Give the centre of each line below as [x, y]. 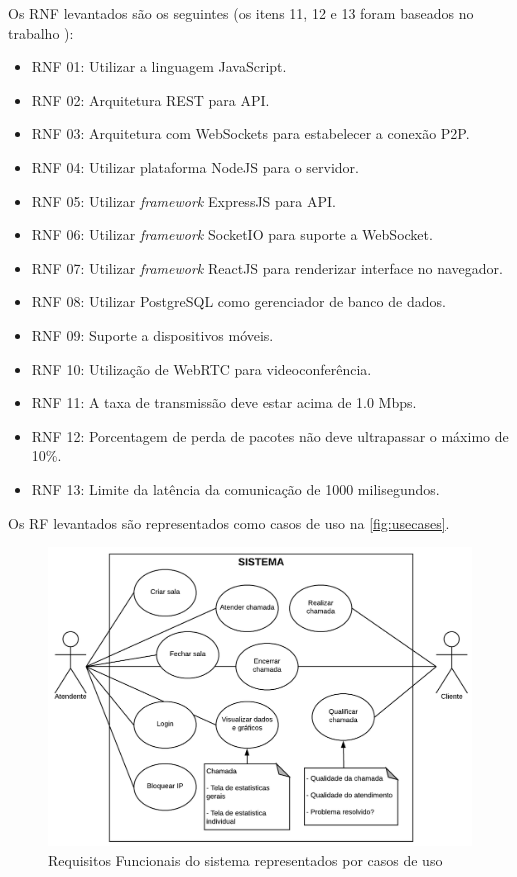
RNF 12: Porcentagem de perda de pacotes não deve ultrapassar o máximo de [270, 435]
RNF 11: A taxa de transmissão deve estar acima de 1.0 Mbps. [224, 402]
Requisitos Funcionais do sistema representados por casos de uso [245, 860]
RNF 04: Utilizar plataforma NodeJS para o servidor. [195, 166]
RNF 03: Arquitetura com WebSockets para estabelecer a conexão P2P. [250, 133]
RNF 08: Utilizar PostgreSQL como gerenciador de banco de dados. [238, 301]
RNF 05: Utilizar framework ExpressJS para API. [183, 200]
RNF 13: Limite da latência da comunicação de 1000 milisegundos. [235, 488]
